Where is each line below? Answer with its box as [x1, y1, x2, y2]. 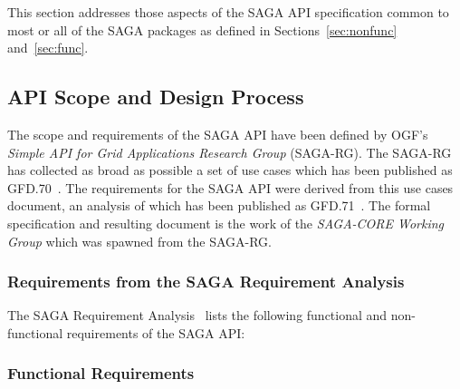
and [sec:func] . [7, 38, 89, 57]
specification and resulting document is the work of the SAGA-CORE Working [7, 213, 445, 232]
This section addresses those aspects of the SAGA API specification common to [7, 3, 449, 21]
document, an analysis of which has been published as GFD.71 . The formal [7, 196, 431, 215]
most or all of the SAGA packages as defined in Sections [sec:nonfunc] [7, 20, 398, 39]
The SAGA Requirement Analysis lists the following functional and [7, 306, 388, 325]
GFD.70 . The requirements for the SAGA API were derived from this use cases [7, 178, 454, 197]
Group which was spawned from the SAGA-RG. [7, 231, 272, 250]
